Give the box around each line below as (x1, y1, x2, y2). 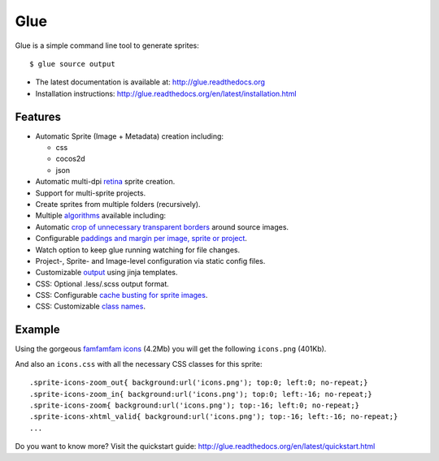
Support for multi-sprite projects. (35, 187, 146, 198)
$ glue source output (29, 59, 115, 68)
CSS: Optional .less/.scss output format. (35, 278, 170, 288)
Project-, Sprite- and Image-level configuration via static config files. (35, 256, 266, 265)
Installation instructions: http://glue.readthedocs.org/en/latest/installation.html (35, 88, 297, 98)
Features (15, 110, 61, 123)
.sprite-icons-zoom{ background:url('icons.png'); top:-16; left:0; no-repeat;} (29, 400, 360, 410)
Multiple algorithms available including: (35, 211, 167, 221)
